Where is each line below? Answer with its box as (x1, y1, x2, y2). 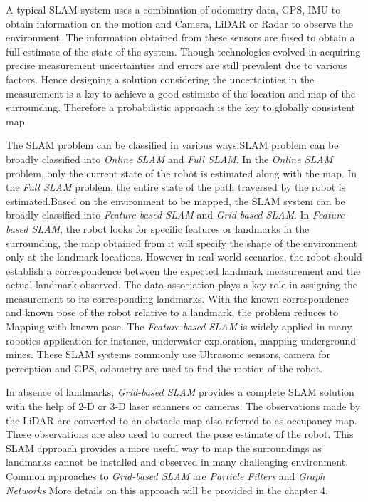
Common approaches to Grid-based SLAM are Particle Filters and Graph (6, 469, 325, 483)
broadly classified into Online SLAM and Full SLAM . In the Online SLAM (6, 151, 333, 166)
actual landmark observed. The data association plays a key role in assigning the (6, 277, 358, 292)
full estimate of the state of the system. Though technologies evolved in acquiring (6, 43, 361, 58)
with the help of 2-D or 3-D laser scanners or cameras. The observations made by (6, 399, 361, 414)
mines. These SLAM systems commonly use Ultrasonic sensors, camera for (6, 347, 331, 362)
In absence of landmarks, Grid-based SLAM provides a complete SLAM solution (6, 385, 354, 399)
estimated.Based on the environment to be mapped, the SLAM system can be (6, 193, 345, 208)
